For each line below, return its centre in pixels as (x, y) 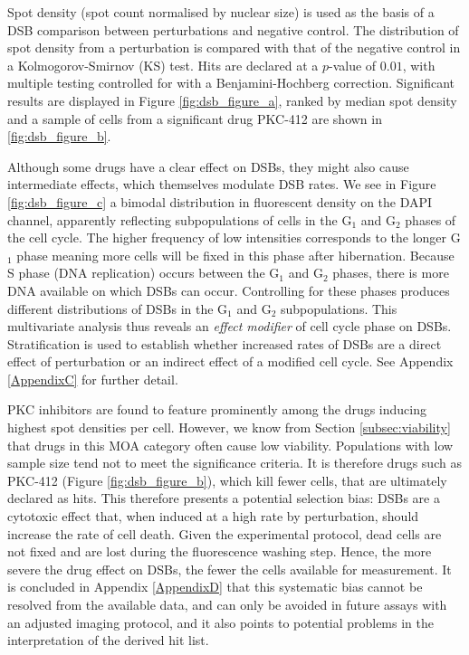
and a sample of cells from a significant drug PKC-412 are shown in (195, 118)
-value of (353, 65)
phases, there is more (391, 273)
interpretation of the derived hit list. (108, 640)
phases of (431, 219)
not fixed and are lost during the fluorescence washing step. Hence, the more (220, 551)
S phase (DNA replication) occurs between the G (144, 273)
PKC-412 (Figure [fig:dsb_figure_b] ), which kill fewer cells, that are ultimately (227, 480)
